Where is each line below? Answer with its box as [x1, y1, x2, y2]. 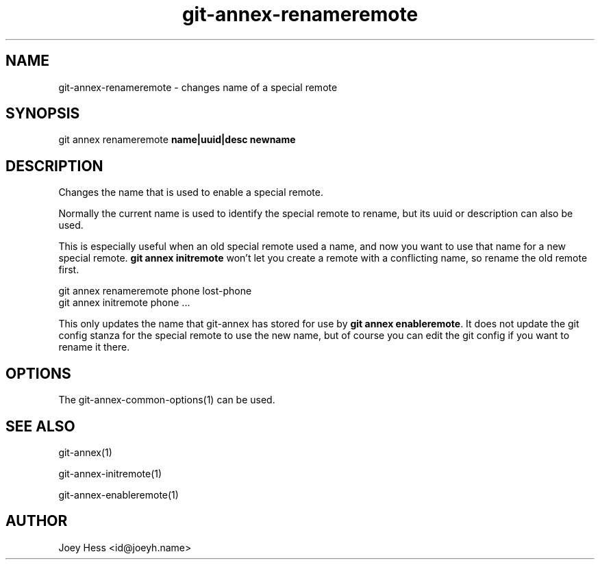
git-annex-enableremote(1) [58, 488, 179, 501]
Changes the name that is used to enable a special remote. [58, 186, 323, 199]
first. [58, 264, 79, 276]
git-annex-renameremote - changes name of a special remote [58, 81, 338, 93]
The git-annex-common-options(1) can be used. [58, 394, 275, 406]
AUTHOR [5, 512, 68, 530]
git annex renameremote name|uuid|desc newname [58, 134, 296, 146]
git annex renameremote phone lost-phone [58, 285, 252, 297]
